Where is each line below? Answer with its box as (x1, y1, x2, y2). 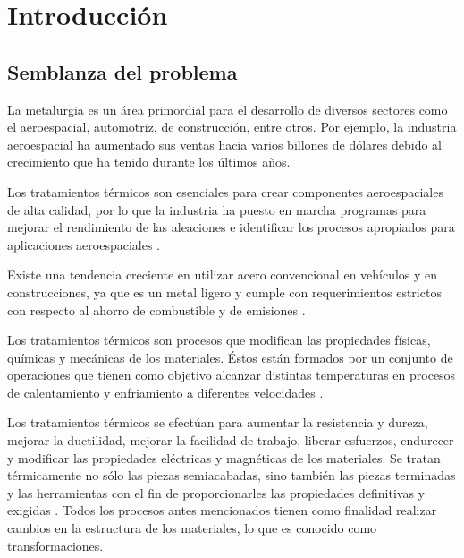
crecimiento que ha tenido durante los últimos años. (7, 152, 291, 171)
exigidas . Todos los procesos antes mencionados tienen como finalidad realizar (7, 501, 437, 519)
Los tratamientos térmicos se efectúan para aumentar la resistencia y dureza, (7, 413, 428, 432)
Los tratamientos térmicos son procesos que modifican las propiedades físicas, (7, 331, 431, 349)
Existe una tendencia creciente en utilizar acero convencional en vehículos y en (7, 265, 438, 284)
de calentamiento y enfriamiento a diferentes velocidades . (7, 382, 324, 401)
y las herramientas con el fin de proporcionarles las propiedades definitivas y (7, 483, 425, 502)
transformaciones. (7, 536, 104, 554)
